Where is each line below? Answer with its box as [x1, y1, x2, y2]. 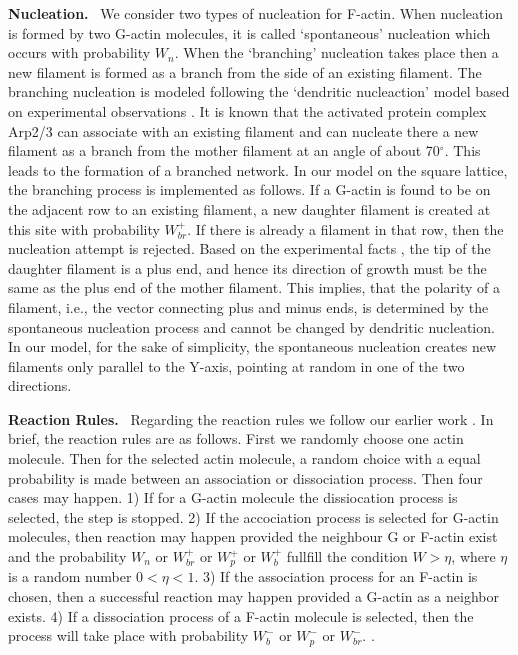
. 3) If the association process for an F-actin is [194, 566, 478, 587]
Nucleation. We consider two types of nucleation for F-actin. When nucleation [8, 3, 504, 23]
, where [451, 546, 496, 567]
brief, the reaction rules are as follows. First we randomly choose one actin [8, 428, 464, 449]
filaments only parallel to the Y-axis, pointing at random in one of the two [8, 355, 465, 376]
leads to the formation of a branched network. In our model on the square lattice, [8, 159, 508, 180]
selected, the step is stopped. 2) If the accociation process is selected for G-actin [8, 506, 499, 527]
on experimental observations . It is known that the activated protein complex [8, 100, 487, 121]
